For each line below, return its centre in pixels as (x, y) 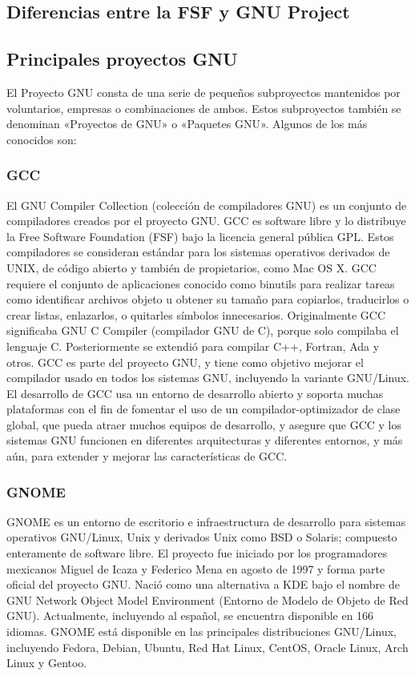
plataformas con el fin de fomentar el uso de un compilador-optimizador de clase (203, 409)
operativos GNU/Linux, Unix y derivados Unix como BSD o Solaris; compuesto (202, 537)
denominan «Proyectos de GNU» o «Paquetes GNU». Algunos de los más (187, 124)
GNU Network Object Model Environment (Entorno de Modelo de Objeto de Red (207, 600)
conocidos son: (42, 139)
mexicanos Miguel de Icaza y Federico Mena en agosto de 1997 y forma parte (196, 568)
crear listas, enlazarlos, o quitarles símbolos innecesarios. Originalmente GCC (196, 314)
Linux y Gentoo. (47, 663)
